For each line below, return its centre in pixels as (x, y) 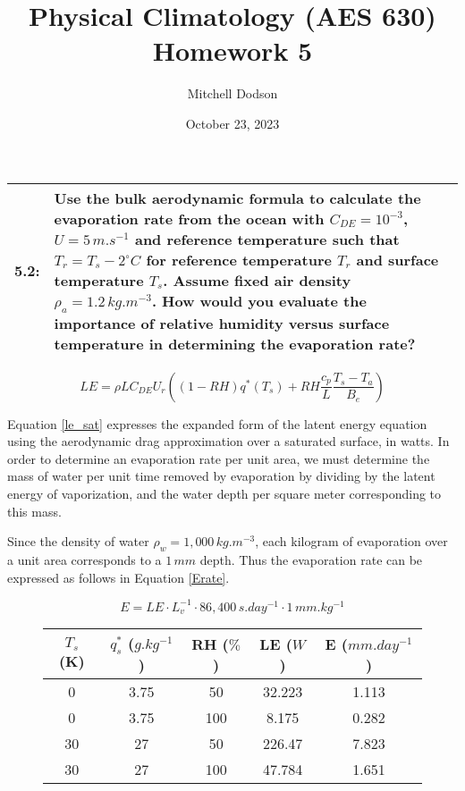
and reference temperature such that (267, 239)
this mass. (34, 511)
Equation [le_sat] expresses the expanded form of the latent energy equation (217, 423)
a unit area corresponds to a (85, 560)
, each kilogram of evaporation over (351, 541)
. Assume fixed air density (257, 280)
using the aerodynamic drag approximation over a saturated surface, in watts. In (228, 441)
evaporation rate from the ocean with (189, 218)
